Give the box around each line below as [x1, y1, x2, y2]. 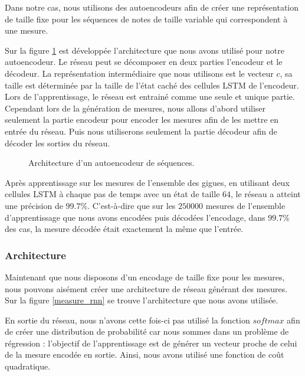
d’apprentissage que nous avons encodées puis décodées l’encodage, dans [5, 211, 265, 223]
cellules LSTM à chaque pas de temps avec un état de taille [5, 188, 220, 200]
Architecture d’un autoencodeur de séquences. [28, 156, 195, 169]
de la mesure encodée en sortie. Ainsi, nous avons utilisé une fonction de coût [5, 348, 284, 361]
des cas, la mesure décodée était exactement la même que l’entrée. [5, 223, 244, 235]
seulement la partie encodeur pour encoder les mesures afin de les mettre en [5, 113, 279, 126]
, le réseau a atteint [231, 188, 301, 200]
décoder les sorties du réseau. [5, 136, 110, 149]
